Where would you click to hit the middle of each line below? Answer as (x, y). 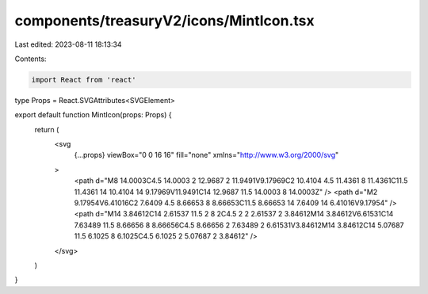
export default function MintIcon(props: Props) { (93, 115)
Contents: (31, 59)
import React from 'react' (84, 80)
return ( (47, 129)
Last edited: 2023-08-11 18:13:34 (68, 44)
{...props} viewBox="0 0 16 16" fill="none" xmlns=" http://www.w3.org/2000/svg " (206, 155)
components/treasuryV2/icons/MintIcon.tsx (164, 21)
